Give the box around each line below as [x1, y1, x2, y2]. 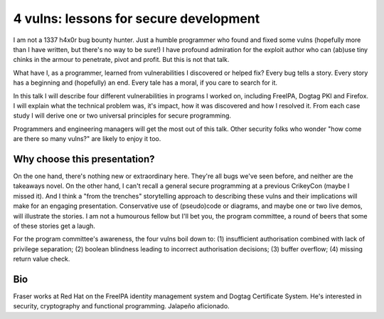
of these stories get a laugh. [13, 221, 96, 230]
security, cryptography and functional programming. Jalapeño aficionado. [13, 302, 230, 310]
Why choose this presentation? [13, 153, 155, 165]
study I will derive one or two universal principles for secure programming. [13, 111, 231, 120]
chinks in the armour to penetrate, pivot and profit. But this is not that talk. [13, 56, 230, 64]
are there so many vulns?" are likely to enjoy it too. [13, 135, 161, 143]
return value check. [13, 255, 70, 263]
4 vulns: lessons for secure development [13, 11, 260, 26]
